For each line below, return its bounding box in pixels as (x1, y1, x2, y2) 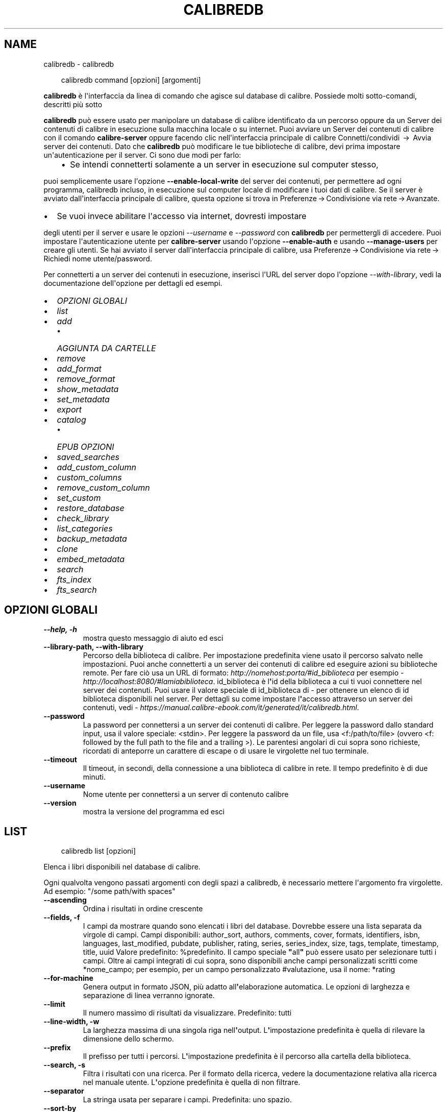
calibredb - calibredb (43, 59, 114, 68)
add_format (57, 363, 102, 374)
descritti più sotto (43, 100, 103, 109)
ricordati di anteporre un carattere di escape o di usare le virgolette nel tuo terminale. (83, 746, 369, 756)
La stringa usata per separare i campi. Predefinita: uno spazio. (83, 1095, 292, 1104)
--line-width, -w (43, 1017, 100, 1026)
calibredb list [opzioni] (61, 847, 136, 856)
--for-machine (43, 974, 93, 983)
